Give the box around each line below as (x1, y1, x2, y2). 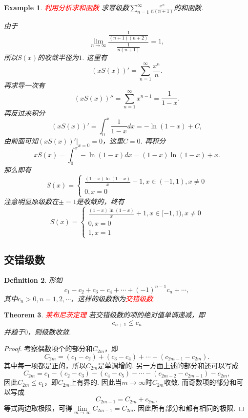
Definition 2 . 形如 (4, 274, 62, 285)
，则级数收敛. (28, 327, 71, 337)
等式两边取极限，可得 (4, 402, 72, 413)
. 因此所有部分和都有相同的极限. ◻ (133, 402, 245, 413)
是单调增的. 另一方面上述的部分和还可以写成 (98, 360, 239, 370)
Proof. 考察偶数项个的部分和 (4, 343, 93, 354)
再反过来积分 (4, 107, 45, 118)
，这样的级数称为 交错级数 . (71, 293, 155, 303)
